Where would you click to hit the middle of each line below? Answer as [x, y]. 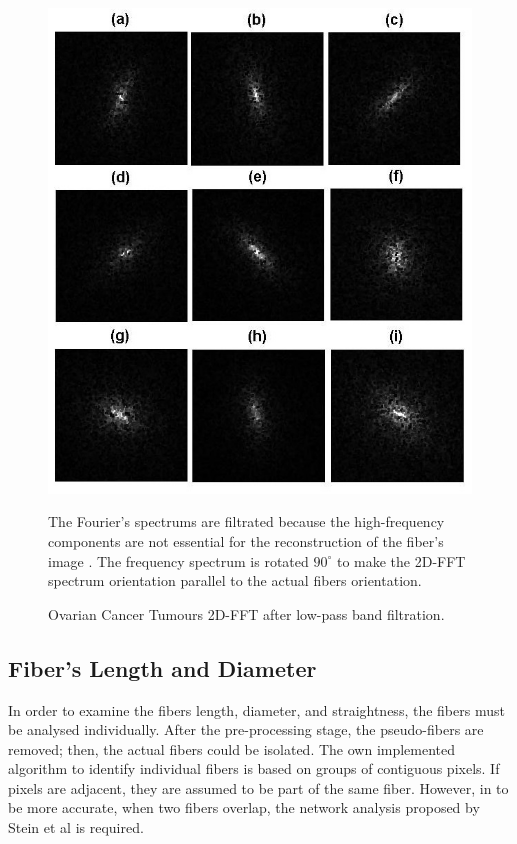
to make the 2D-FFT [401, 560]
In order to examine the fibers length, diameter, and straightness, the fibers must [256, 709]
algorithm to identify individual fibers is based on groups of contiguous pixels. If [254, 768]
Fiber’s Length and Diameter [162, 667]
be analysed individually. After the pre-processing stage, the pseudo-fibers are [246, 729]
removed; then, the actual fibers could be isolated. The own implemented [232, 748]
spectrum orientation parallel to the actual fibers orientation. [235, 580]
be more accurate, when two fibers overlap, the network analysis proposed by [244, 807]
